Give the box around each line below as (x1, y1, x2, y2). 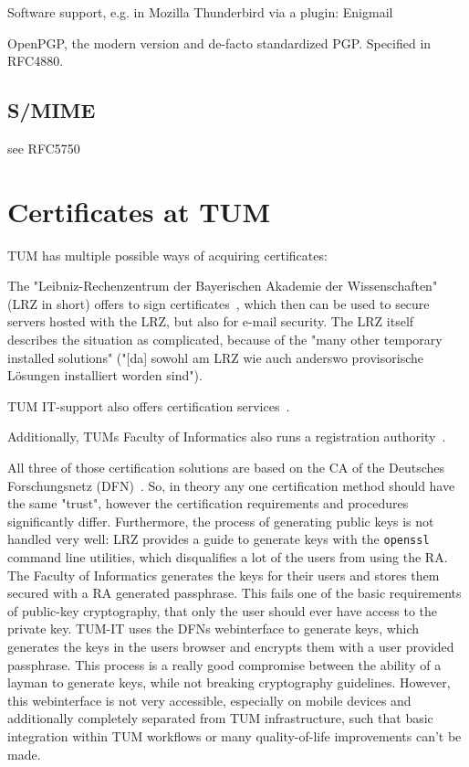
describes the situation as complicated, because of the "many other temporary (7, 330, 443, 349)
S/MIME (7, 96, 96, 124)
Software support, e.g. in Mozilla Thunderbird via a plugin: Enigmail (7, 3, 393, 21)
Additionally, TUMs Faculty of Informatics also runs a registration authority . (7, 427, 446, 446)
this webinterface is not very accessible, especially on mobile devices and (7, 690, 412, 709)
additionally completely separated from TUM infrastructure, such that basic (7, 708, 433, 728)
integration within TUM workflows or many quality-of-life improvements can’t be (7, 727, 462, 746)
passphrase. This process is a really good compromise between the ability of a (7, 655, 442, 674)
